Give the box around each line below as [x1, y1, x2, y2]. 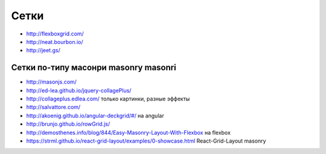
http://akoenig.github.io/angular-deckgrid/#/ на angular [26, 112, 164, 119]
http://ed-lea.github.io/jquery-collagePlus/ [26, 87, 132, 94]
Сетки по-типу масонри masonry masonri [11, 63, 176, 73]
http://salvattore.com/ [26, 103, 81, 111]
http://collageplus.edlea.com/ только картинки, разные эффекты [26, 95, 190, 102]
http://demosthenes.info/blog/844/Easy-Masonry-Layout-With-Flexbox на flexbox [26, 129, 231, 136]
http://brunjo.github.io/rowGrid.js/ [26, 120, 110, 128]
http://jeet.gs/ [26, 47, 60, 54]
